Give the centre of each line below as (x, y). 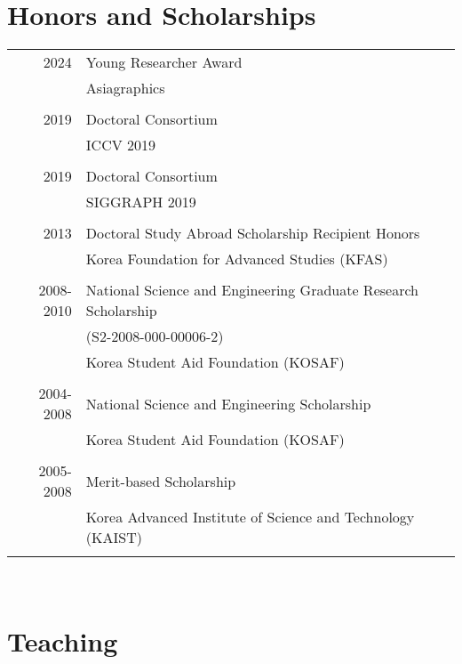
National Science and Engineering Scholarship (228, 403)
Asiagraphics (125, 88)
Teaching (63, 640)
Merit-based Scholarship (161, 481)
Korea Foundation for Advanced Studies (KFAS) (237, 259)
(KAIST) (114, 538)
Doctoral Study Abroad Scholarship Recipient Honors (253, 233)
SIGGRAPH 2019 (141, 202)
